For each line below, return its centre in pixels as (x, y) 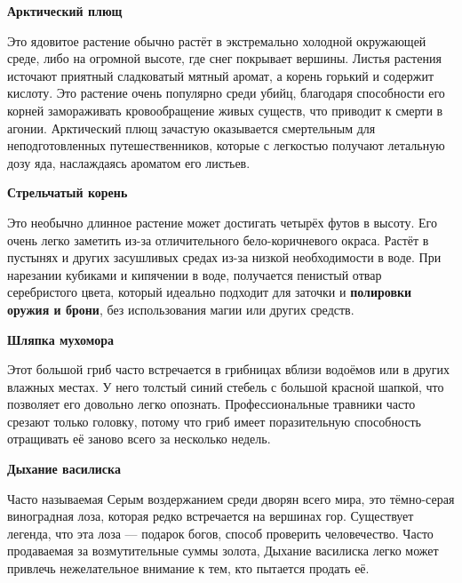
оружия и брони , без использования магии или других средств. (181, 309)
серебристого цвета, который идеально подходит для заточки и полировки (210, 292)
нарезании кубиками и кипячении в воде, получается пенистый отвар (195, 274)
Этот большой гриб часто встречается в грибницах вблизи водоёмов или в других (229, 369)
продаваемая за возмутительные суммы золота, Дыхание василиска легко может (223, 551)
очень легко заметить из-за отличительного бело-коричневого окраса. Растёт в (218, 240)
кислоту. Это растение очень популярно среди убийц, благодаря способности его (226, 93)
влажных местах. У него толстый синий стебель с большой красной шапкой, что (226, 386)
